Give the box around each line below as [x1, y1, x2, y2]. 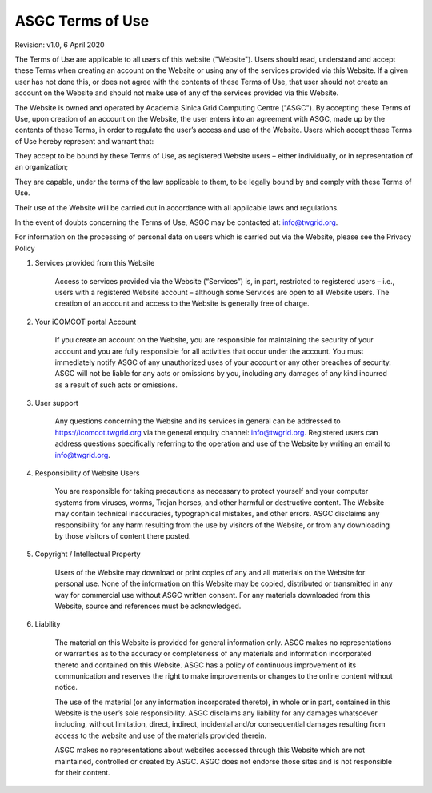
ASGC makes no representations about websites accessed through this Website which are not [54, 745, 366, 755]
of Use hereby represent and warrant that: [14, 136, 154, 146]
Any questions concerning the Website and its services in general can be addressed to [54, 416, 341, 426]
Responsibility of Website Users [34, 468, 140, 478]
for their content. [54, 768, 111, 778]
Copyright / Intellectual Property [34, 549, 141, 559]
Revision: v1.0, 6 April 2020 [14, 40, 105, 50]
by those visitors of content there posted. [54, 531, 191, 540]
